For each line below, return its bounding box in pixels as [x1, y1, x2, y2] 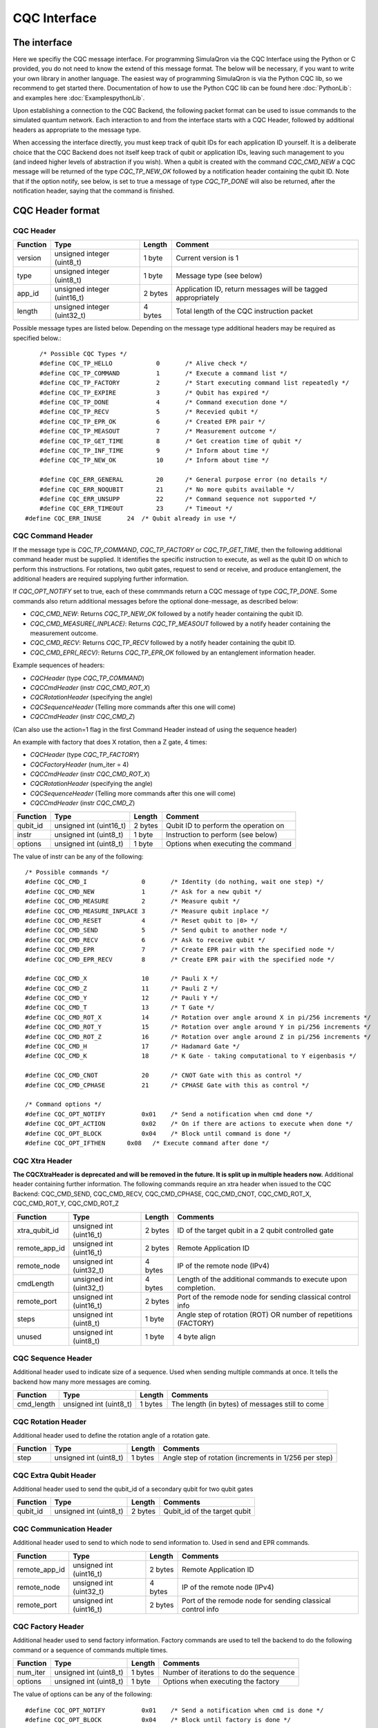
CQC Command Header [12, 531, 93, 541]
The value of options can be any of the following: [12, 1690, 153, 1698]
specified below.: [12, 334, 62, 342]
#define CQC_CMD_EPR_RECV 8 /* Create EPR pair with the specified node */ [25, 955, 335, 964]
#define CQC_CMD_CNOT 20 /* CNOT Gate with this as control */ [25, 1071, 302, 1080]
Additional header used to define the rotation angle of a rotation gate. [12, 1431, 210, 1439]
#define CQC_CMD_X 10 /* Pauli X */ [25, 975, 218, 983]
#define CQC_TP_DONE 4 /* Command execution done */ [39, 398, 287, 406]
